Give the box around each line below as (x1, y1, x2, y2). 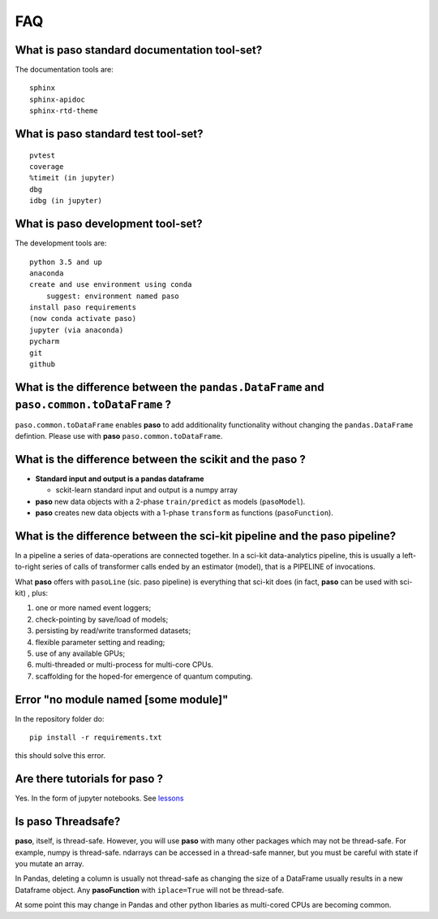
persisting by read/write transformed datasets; (35, 626, 191, 635)
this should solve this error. (15, 751, 105, 761)
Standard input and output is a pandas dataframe (35, 474, 204, 483)
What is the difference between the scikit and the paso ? (15, 452, 306, 466)
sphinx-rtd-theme (29, 106, 98, 115)
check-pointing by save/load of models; (35, 614, 169, 624)
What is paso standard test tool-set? (15, 127, 204, 141)
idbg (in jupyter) (29, 196, 103, 206)
